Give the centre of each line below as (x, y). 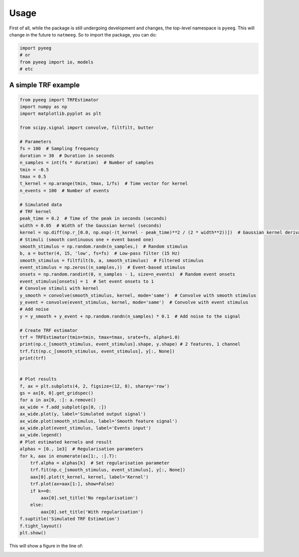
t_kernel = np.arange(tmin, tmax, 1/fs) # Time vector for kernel (104, 184)
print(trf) (33, 358)
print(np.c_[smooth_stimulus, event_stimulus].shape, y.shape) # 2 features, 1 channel (130, 344)
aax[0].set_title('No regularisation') (89, 498)
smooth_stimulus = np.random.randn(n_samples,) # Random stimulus (104, 246)
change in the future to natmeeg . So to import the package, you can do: (83, 34)
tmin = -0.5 (34, 169)
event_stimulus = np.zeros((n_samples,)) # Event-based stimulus (102, 268)
